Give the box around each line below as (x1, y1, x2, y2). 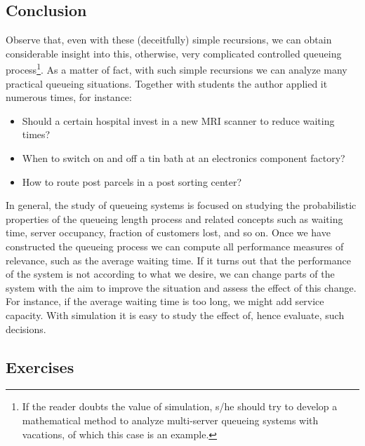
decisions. (6, 321, 46, 336)
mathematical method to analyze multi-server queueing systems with (22, 412, 319, 427)
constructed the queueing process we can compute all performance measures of (6, 238, 344, 253)
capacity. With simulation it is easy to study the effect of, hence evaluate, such (6, 307, 345, 322)
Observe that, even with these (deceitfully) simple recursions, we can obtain (6, 32, 332, 47)
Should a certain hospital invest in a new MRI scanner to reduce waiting (22, 113, 335, 128)
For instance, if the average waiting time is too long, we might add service (6, 294, 324, 309)
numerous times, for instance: (6, 90, 132, 104)
